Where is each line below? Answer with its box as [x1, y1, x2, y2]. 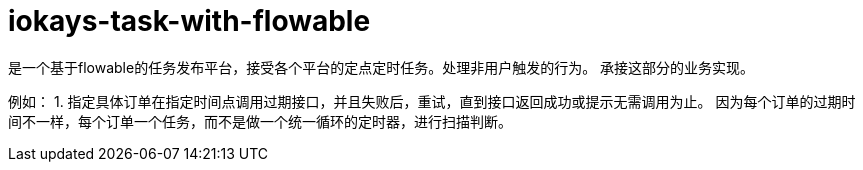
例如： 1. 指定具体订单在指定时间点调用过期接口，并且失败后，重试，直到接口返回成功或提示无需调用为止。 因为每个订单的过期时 [8, 92, 856, 110]
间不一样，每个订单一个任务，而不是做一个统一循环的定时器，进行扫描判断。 [8, 112, 512, 130]
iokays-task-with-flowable [8, 4, 371, 38]
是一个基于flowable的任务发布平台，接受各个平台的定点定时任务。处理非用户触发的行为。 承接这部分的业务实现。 [8, 58, 755, 76]
